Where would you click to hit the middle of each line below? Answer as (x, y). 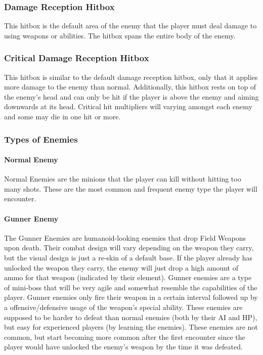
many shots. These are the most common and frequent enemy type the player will (131, 188)
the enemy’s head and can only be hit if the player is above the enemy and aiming (131, 96)
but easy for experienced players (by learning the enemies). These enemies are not (131, 327)
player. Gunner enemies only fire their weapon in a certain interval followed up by (131, 297)
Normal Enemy (31, 160)
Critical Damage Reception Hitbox (77, 58)
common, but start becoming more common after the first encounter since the (125, 337)
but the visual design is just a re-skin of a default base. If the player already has (128, 257)
